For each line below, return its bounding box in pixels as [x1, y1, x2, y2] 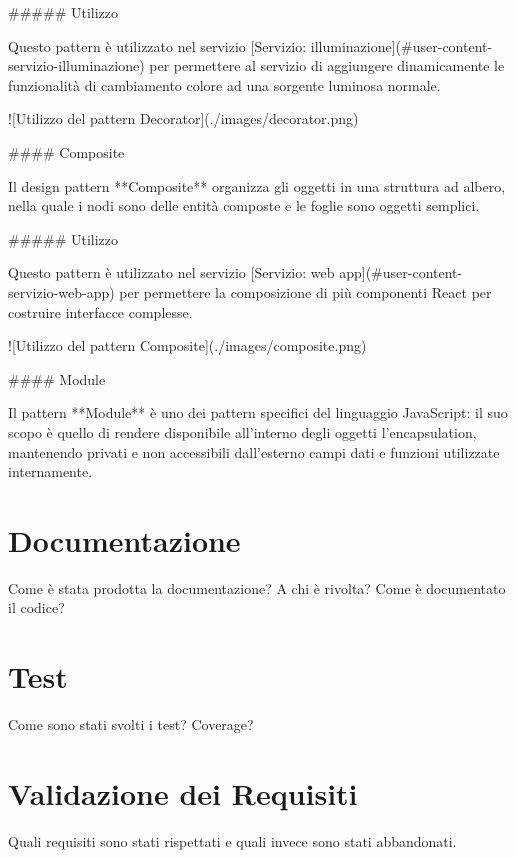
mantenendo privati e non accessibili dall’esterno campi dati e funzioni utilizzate [8, 441, 500, 462]
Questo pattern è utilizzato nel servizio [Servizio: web [8, 262, 335, 283]
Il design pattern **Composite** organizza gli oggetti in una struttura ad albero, [8, 175, 506, 196]
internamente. [8, 461, 93, 482]
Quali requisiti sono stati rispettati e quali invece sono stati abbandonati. [8, 830, 457, 851]
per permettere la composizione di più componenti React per [119, 281, 492, 302]
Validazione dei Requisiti [8, 772, 358, 813]
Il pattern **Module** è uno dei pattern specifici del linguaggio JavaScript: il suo [8, 402, 508, 423]
